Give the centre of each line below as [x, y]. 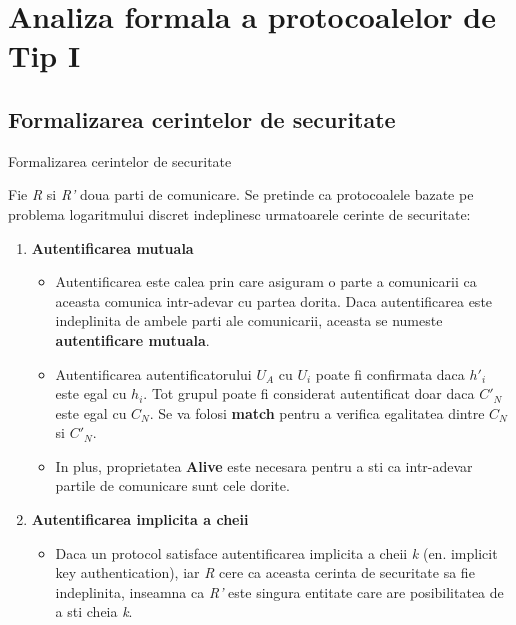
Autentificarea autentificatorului [153, 373]
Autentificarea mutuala [112, 247]
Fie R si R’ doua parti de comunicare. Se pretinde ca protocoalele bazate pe [241, 194]
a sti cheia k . [94, 611]
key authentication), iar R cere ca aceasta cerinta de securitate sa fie [265, 572]
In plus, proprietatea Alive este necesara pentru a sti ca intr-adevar [264, 465]
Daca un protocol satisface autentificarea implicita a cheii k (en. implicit [276, 552]
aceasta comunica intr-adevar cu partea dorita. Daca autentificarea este [274, 300]
